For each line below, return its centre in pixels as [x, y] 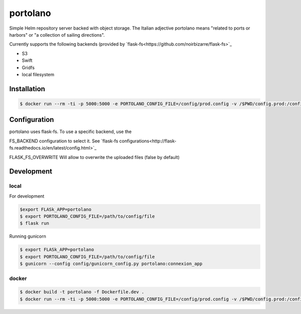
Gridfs [28, 67]
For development [27, 196]
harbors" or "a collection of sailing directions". [57, 35]
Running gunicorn [28, 236]
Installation [27, 89]
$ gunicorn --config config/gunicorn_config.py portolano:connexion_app [111, 264]
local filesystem [38, 74]
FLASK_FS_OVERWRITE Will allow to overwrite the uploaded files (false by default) [95, 157]
